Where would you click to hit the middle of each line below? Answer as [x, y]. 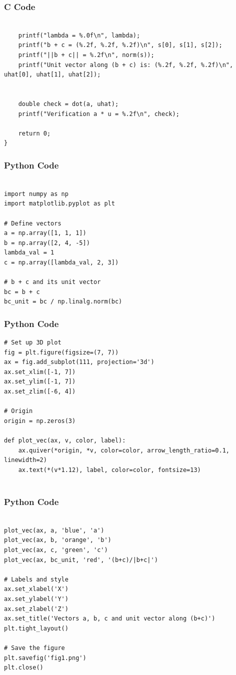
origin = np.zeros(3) [40, 421]
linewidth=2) [25, 460]
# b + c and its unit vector [52, 282]
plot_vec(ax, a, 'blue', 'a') [54, 530]
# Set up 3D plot [33, 343]
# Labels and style [36, 579]
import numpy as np [36, 194]
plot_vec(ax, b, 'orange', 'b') [58, 540]
